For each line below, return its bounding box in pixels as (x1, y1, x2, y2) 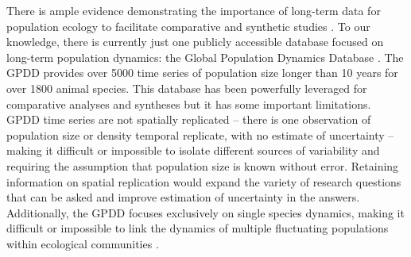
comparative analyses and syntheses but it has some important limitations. (6, 95, 371, 112)
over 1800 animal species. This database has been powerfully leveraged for (6, 79, 367, 96)
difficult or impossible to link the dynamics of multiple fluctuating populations (6, 220, 389, 236)
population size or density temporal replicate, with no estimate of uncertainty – (6, 126, 394, 143)
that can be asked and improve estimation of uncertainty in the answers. (6, 189, 360, 205)
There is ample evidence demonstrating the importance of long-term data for (6, 2, 381, 18)
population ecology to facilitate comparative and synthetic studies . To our (6, 17, 370, 34)
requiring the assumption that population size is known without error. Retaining (6, 157, 399, 174)
